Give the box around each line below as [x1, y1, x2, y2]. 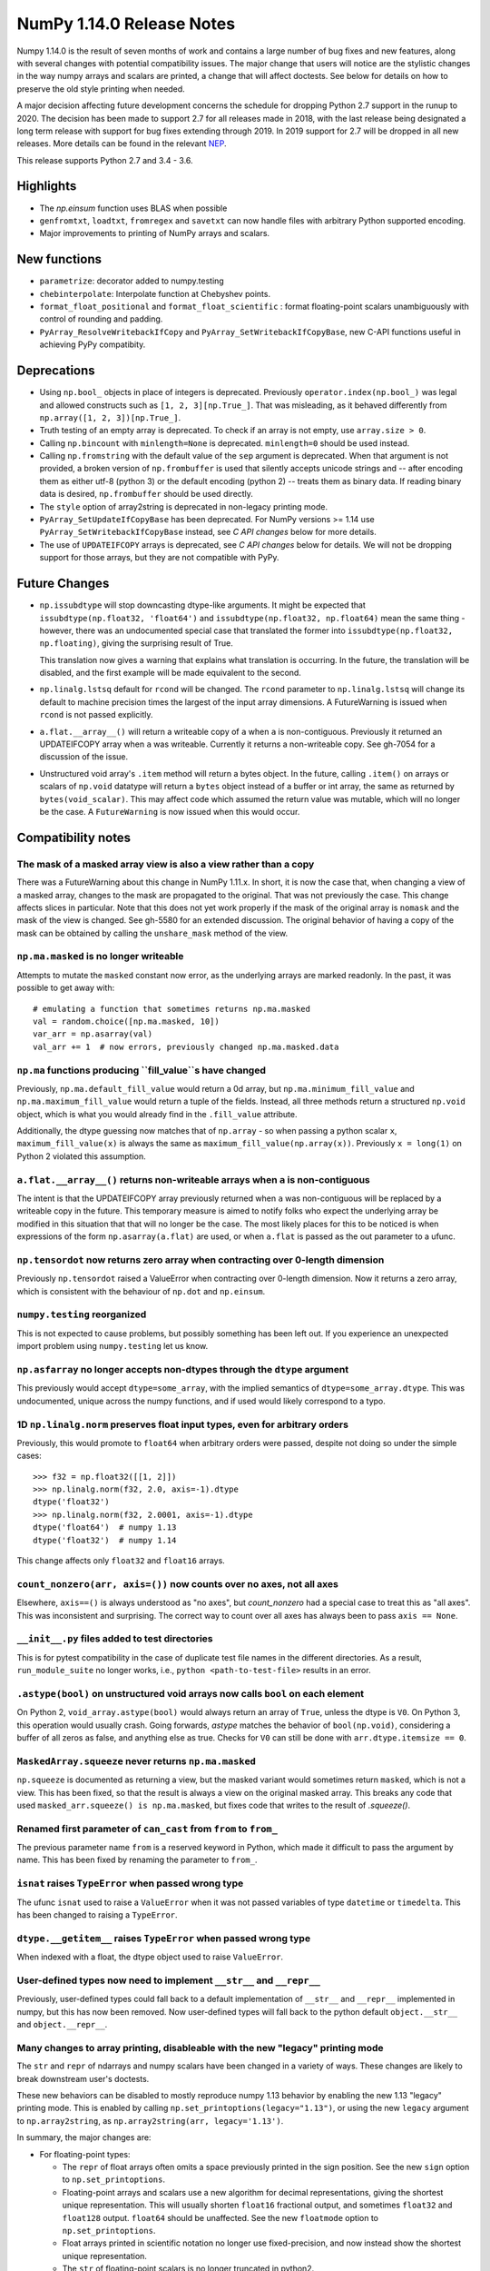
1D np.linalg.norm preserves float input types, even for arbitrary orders [16, 1418, 349, 1431]
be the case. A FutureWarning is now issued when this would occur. [39, 806, 300, 817]
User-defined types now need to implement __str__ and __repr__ [16, 1974, 321, 1987]
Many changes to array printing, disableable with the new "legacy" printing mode [16, 2041, 385, 2054]
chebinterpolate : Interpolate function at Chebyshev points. [39, 288, 271, 299]
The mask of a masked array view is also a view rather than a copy [16, 858, 315, 870]
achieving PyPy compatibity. [39, 339, 146, 350]
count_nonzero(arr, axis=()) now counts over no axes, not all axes [16, 1577, 339, 1590]
